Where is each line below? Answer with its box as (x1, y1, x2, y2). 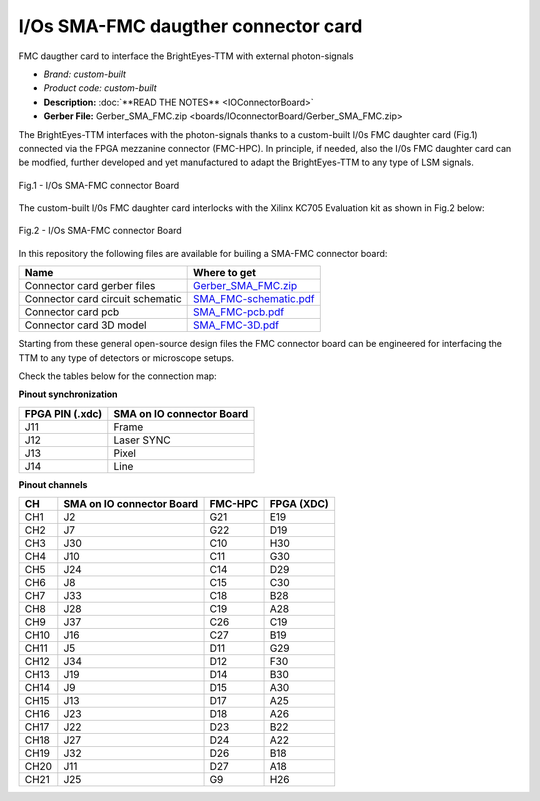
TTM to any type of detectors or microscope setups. (18, 351, 235, 364)
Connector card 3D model (24, 318, 147, 332)
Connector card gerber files (24, 279, 156, 293)
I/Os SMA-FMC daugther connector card (18, 15, 363, 37)
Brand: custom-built (43, 68, 127, 80)
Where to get (193, 266, 257, 280)
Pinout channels (18, 478, 88, 490)
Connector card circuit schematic (24, 292, 182, 306)
